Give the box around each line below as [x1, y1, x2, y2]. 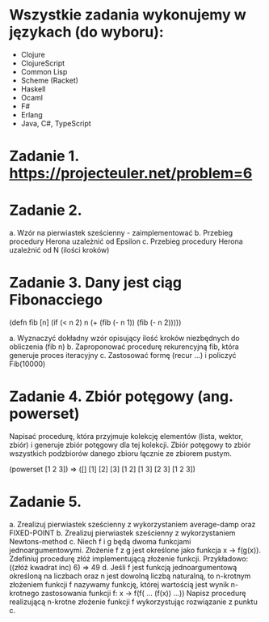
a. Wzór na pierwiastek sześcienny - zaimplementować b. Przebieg [9, 228, 233, 238]
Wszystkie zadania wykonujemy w [9, 6, 246, 24]
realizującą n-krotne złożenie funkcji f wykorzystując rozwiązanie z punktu [9, 597, 258, 607]
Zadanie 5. [9, 492, 82, 511]
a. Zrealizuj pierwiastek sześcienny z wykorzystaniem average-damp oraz [9, 519, 256, 529]
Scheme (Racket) [20, 75, 79, 85]
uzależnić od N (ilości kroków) [9, 245, 110, 255]
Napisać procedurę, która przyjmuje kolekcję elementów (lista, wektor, [9, 431, 243, 441]
